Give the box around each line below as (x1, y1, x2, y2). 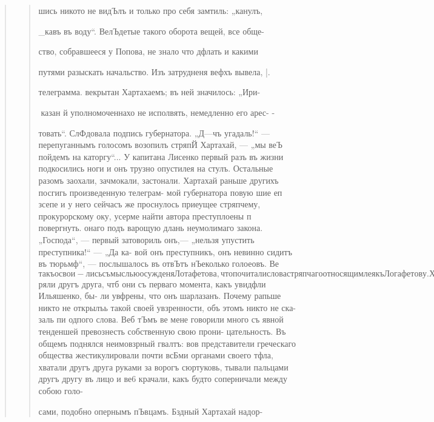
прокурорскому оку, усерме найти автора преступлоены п (38, 209, 252, 222)
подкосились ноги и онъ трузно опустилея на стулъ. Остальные (38, 162, 273, 175)
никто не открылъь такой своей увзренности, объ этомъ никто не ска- (38, 301, 296, 313)
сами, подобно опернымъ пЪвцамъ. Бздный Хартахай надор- (38, 404, 263, 417)
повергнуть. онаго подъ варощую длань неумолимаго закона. (38, 221, 263, 234)
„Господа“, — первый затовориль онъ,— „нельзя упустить (38, 233, 255, 246)
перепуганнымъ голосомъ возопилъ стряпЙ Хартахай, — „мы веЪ (38, 138, 282, 151)
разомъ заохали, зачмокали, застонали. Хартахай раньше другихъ (38, 173, 279, 186)
